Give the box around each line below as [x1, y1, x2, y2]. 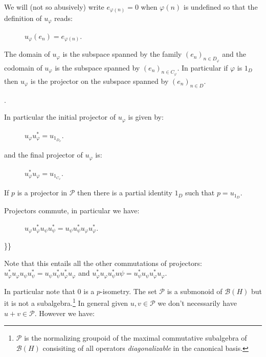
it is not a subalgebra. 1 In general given [4, 296, 128, 308]
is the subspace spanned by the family [62, 49, 182, 59]
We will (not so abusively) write [4, 2, 104, 12]
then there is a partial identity [77, 187, 172, 198]
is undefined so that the [183, 2, 258, 12]
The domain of [4, 49, 50, 59]
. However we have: [34, 307, 95, 318]
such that [185, 187, 215, 198]
